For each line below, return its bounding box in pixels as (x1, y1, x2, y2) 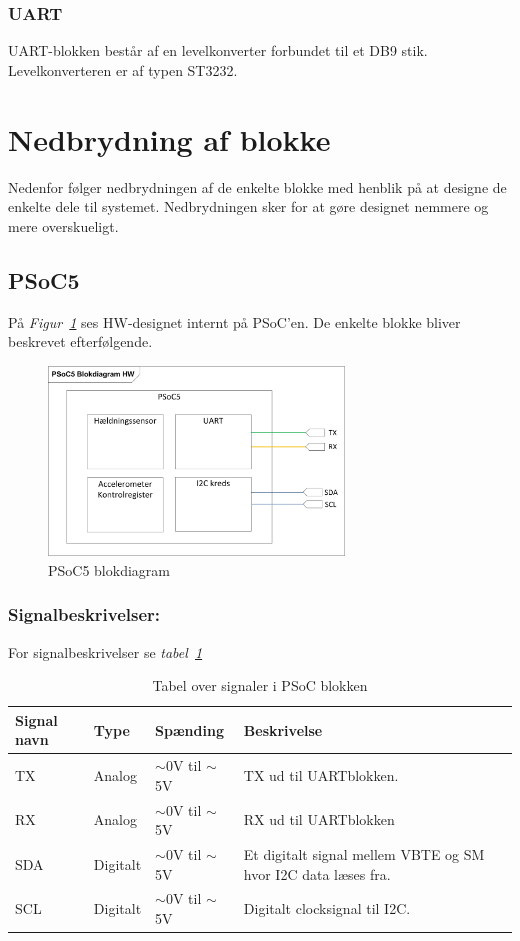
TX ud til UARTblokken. (243, 764, 399, 785)
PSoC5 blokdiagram (48, 559, 170, 580)
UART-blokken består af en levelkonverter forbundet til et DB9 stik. (8, 40, 428, 61)
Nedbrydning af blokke (8, 118, 331, 159)
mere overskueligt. (8, 215, 119, 236)
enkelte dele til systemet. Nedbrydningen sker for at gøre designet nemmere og (8, 196, 489, 217)
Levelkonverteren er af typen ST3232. (8, 59, 238, 80)
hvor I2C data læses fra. (243, 863, 391, 884)
